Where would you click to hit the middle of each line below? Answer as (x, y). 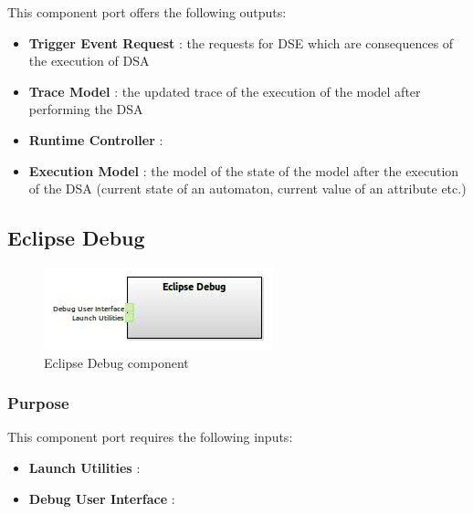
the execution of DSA (89, 61)
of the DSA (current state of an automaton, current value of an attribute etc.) (247, 189)
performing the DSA (86, 109)
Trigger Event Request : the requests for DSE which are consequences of (241, 42)
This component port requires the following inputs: (150, 437)
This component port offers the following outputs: (147, 12)
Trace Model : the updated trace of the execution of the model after (225, 91)
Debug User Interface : (102, 498)
